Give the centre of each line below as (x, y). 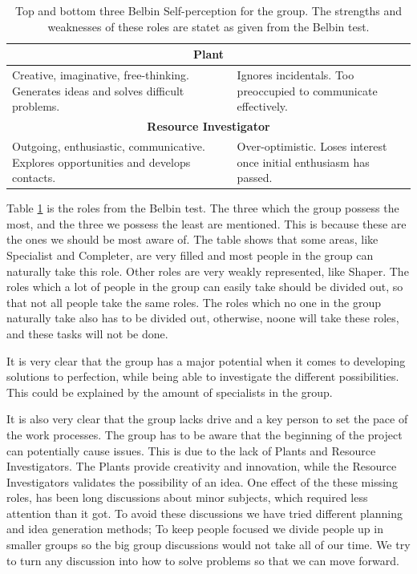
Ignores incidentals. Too (296, 75)
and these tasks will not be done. (87, 333)
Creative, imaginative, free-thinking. (101, 75)
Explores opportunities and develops (101, 162)
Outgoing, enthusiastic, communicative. (109, 146)
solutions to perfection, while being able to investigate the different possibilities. (203, 376)
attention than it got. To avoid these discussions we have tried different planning (204, 513)
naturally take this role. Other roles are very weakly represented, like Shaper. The (208, 271)
